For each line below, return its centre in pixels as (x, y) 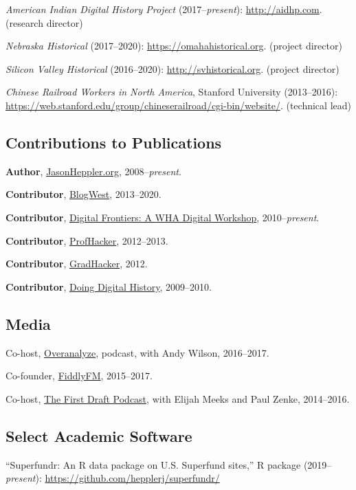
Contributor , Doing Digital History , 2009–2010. (109, 286)
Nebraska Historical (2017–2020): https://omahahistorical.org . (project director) (174, 46)
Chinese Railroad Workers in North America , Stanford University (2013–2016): (172, 92)
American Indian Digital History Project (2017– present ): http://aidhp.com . (164, 9)
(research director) (44, 22)
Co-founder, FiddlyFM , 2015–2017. (79, 376)
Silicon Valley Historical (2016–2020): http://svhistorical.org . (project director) (173, 68)
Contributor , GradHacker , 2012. (77, 264)
